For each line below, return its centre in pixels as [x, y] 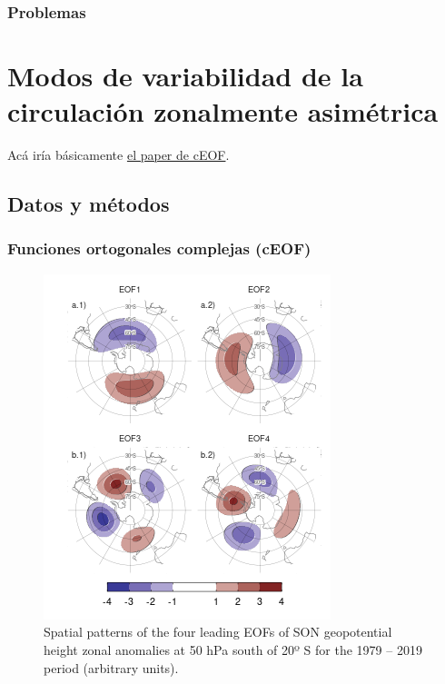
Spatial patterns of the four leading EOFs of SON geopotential [218, 632]
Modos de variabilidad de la [185, 76]
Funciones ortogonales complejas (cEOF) [159, 248]
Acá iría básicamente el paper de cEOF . [119, 155]
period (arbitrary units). [111, 667]
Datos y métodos [89, 204]
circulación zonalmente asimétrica [223, 111]
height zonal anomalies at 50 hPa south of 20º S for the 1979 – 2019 [233, 649]
